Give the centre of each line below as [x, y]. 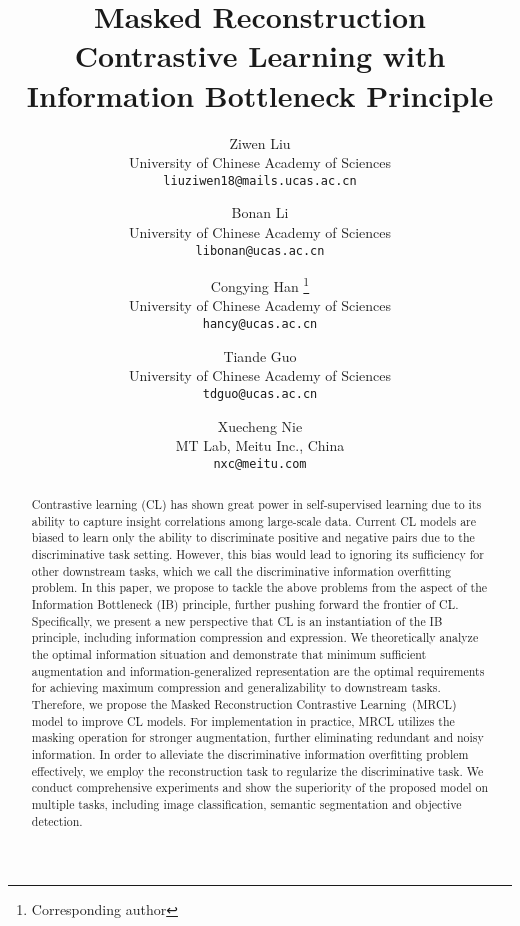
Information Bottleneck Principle [260, 94]
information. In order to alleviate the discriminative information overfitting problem [250, 754]
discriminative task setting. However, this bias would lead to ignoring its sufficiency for [257, 554]
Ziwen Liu [260, 142]
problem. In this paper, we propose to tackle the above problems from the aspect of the [259, 587]
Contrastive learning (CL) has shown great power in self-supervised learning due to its [256, 504]
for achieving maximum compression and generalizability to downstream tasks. [236, 687]
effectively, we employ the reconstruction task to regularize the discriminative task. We [257, 770]
